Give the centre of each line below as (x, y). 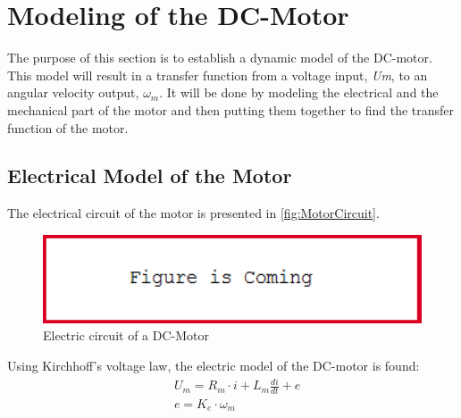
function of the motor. (68, 127)
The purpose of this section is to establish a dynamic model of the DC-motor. (220, 58)
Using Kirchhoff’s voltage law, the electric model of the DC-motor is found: (214, 365)
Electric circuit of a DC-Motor (126, 335)
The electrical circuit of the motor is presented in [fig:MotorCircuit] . (193, 213)
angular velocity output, (73, 92)
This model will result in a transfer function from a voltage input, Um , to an (218, 75)
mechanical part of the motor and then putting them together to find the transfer (231, 109)
